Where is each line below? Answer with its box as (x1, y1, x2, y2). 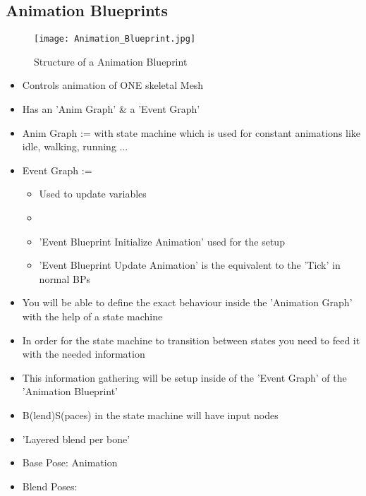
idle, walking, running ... (22, 139, 128, 154)
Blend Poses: (22, 478, 78, 493)
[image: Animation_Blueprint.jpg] (34, 34, 196, 44)
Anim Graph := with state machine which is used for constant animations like (22, 125, 361, 140)
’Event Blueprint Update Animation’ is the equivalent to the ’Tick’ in (39, 258, 341, 272)
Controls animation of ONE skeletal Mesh (22, 78, 204, 92)
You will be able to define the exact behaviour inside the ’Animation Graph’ (22, 295, 353, 310)
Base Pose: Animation (22, 455, 118, 470)
